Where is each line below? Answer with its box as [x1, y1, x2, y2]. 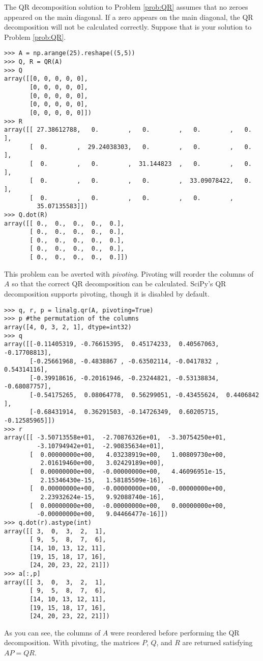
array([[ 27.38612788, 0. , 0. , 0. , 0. [4, 126, 252, 134]
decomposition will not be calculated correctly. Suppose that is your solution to [4, 21, 252, 32]
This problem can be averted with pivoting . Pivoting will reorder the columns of [4, 268, 254, 279]
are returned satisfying [182, 637, 253, 648]
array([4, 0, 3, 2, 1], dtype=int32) [4, 323, 132, 331]
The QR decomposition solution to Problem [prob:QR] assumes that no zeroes [4, 2, 248, 12]
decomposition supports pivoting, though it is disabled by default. [4, 288, 210, 299]
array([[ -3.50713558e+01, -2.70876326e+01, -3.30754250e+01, [4, 434, 226, 442]
